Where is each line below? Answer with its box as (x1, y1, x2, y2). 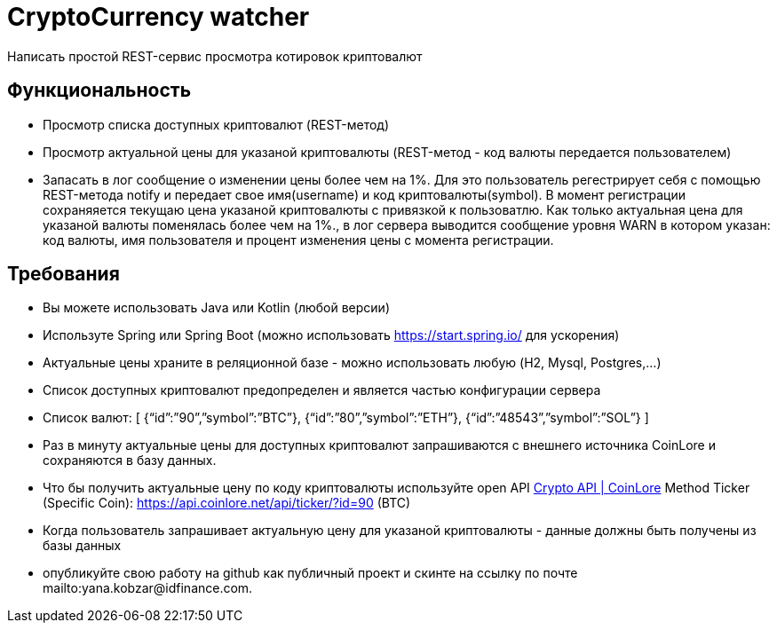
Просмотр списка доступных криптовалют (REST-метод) (43, 116, 390, 132)
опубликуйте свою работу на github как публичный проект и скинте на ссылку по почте (43, 565, 578, 581)
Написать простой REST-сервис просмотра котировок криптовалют (7, 48, 423, 64)
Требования (7, 263, 120, 286)
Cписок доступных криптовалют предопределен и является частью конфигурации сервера (43, 382, 601, 398)
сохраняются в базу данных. (43, 453, 217, 469)
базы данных (43, 538, 122, 554)
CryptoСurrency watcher (7, 2, 310, 32)
